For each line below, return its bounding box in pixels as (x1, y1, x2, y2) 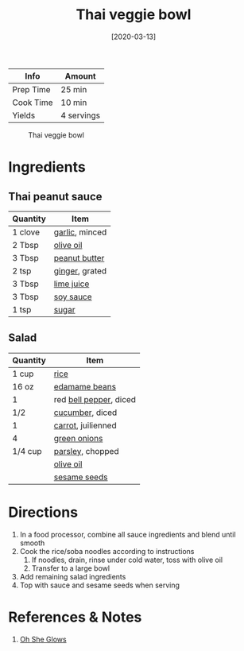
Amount (64, 70, 97, 81)
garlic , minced (53, 227, 107, 238)
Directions (8, 503, 78, 521)
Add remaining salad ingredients (19, 572, 126, 581)
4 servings (60, 110, 101, 121)
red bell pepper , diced (53, 393, 137, 405)
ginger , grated (53, 265, 107, 276)
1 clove (12, 227, 40, 238)
